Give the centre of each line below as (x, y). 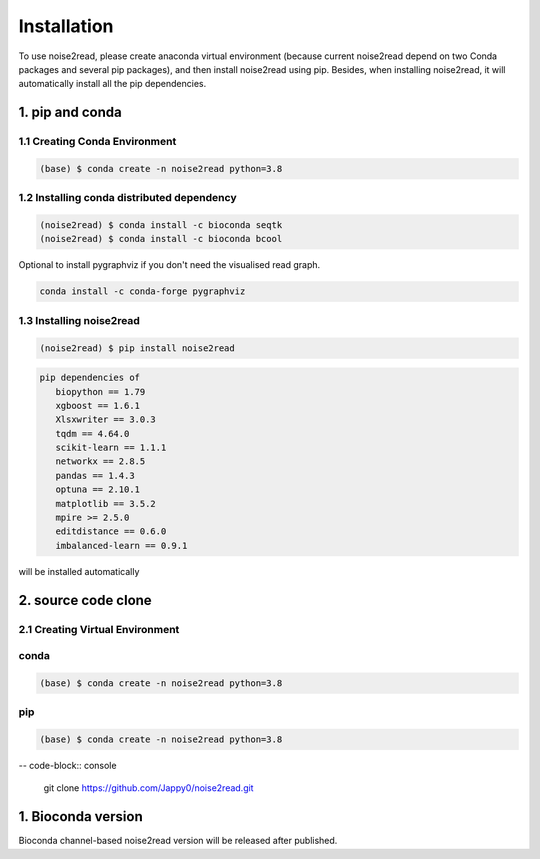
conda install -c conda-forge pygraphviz (142, 291)
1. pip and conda (70, 112)
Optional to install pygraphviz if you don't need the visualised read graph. (169, 265)
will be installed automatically (79, 571)
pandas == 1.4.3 (95, 475)
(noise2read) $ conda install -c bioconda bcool (161, 239)
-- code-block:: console (67, 766)
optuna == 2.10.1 (97, 489)
